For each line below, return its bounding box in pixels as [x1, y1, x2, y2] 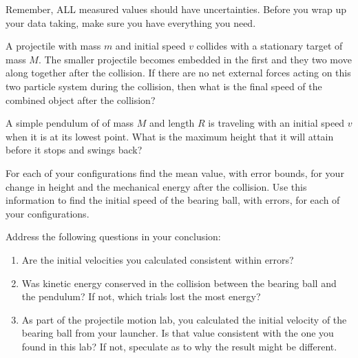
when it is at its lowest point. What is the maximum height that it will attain [6, 129, 334, 143]
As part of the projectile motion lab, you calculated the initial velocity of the [21, 312, 347, 326]
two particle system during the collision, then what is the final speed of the [6, 78, 322, 93]
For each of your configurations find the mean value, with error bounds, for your [6, 165, 344, 180]
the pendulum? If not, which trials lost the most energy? [21, 289, 261, 304]
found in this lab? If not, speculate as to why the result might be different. [21, 339, 337, 353]
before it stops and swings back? [6, 143, 143, 157]
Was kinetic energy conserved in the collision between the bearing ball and [21, 275, 337, 290]
